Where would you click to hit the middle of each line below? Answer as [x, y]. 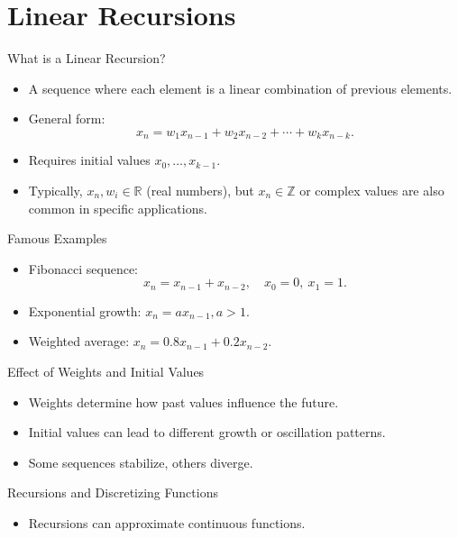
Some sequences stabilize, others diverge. [141, 462]
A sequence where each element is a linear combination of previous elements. [240, 88]
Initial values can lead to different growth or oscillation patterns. [207, 432]
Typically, [55, 190]
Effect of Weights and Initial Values [106, 371]
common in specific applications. [118, 208]
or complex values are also [372, 190]
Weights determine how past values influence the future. [183, 401]
